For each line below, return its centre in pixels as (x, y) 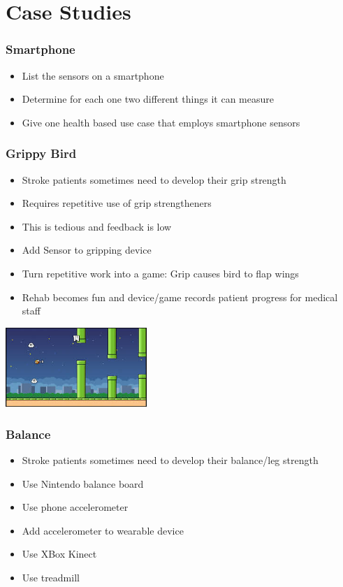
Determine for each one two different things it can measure (148, 99)
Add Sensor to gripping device (87, 250)
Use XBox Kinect (59, 554)
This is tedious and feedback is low (97, 226)
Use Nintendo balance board (83, 483)
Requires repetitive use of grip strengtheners (117, 203)
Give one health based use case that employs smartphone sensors (161, 122)
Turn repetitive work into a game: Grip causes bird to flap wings (160, 273)
